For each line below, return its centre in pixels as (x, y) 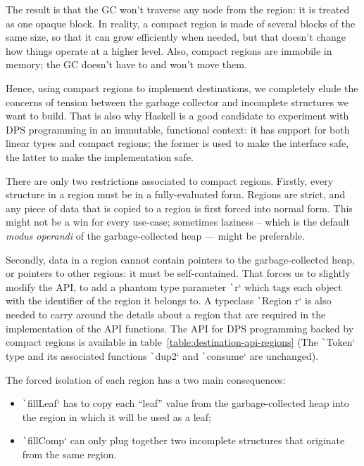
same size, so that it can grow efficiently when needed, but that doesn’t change (176, 37)
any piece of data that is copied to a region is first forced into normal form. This (179, 208)
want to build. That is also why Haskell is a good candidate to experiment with (177, 116)
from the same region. (69, 454)
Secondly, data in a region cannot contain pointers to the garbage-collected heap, (181, 259)
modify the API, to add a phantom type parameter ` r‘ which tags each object (174, 286)
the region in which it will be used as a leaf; (117, 416)
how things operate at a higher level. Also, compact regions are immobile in (169, 50)
